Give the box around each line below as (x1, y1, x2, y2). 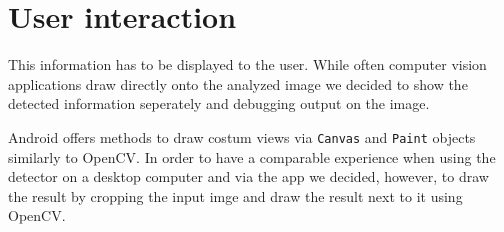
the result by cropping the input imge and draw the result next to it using (8, 185, 463, 206)
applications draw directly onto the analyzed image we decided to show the (8, 73, 468, 94)
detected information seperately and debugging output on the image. (8, 93, 430, 114)
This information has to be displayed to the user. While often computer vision (8, 54, 487, 75)
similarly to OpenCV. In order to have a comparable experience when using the (8, 146, 496, 167)
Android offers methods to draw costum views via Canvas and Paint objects (8, 126, 476, 147)
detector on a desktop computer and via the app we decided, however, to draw (8, 166, 489, 187)
